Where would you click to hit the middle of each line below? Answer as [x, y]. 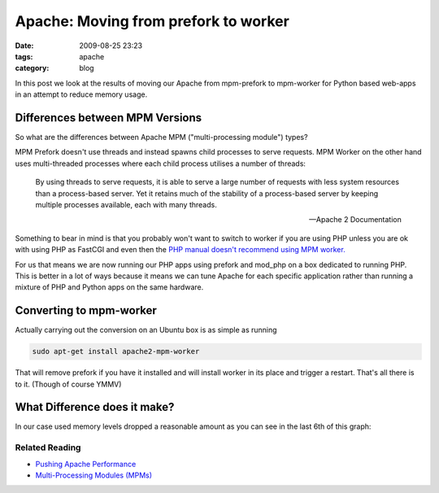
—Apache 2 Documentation [355, 220]
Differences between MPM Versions [109, 118]
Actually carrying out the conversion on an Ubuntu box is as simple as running [146, 330]
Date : [24, 46]
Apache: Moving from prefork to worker [152, 21]
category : [32, 68]
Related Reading [48, 447]
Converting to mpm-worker [86, 310]
